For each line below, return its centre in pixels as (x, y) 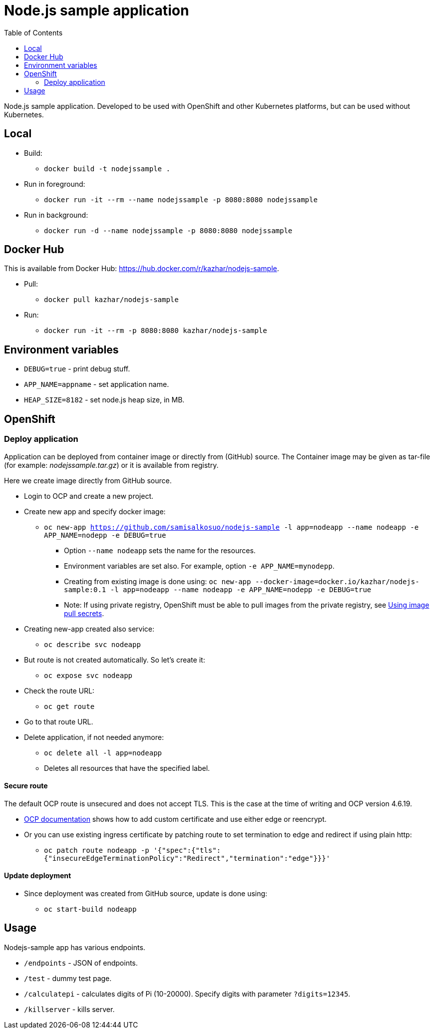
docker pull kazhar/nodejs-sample (111, 300)
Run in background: (56, 215)
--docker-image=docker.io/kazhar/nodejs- (337, 581)
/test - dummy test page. (68, 978)
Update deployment (38, 876)
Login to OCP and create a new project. (89, 496)
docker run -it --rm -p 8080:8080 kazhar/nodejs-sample (156, 331)
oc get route (69, 706)
